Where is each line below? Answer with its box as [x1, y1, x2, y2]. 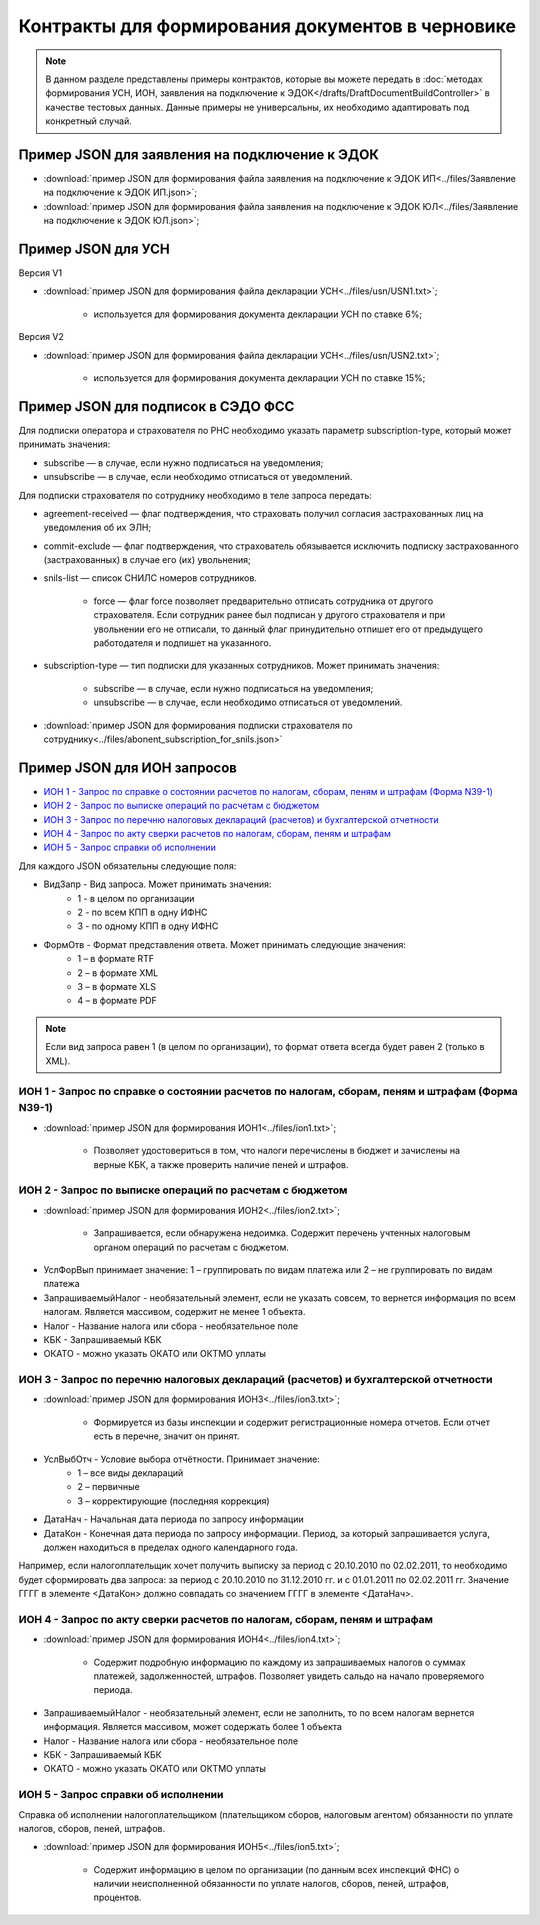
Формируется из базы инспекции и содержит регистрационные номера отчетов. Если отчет [93, 1416, 490, 1428]
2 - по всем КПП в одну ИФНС [77, 906, 208, 919]
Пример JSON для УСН [18, 241, 170, 257]
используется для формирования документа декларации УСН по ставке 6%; [93, 308, 423, 320]
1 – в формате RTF [77, 953, 155, 965]
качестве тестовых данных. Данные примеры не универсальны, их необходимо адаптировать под [45, 101, 470, 113]
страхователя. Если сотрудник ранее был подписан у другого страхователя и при [93, 609, 445, 621]
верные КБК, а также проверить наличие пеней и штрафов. [93, 1158, 349, 1170]
